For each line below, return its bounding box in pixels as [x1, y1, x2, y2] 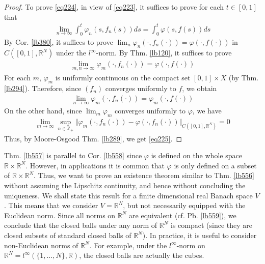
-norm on [176, 240, 205, 250]
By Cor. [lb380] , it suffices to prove [4, 36, 113, 47]
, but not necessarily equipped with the [123, 200, 246, 211]
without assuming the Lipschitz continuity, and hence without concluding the [4, 180, 246, 191]
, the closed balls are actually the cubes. [79, 250, 204, 260]
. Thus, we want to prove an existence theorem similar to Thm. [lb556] [34, 170, 254, 181]
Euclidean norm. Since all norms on [4, 210, 116, 220]
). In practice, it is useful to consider [142, 230, 257, 240]
